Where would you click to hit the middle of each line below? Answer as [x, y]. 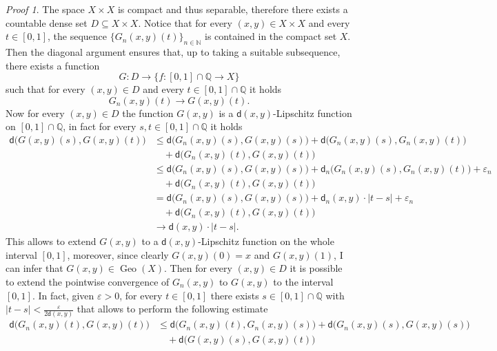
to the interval [303, 281]
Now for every [35, 113]
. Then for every [198, 268]
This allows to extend [51, 241]
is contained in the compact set [271, 36]
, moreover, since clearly [118, 254]
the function [148, 113]
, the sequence [78, 36]
